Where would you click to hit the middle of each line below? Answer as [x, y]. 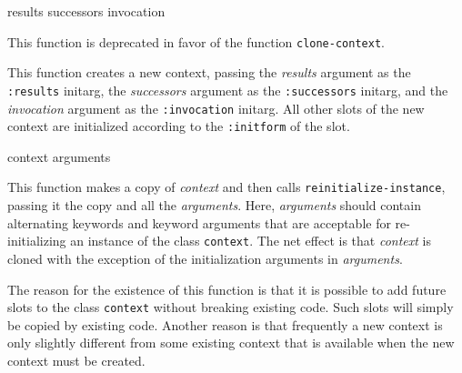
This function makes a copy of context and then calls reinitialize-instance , [226, 187]
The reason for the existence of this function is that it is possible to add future [227, 289]
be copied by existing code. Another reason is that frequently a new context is [225, 324]
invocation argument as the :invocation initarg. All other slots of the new [216, 108]
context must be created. [76, 360]
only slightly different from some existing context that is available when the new [231, 343]
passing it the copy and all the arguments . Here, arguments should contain [214, 205]
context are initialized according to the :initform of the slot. [179, 126]
